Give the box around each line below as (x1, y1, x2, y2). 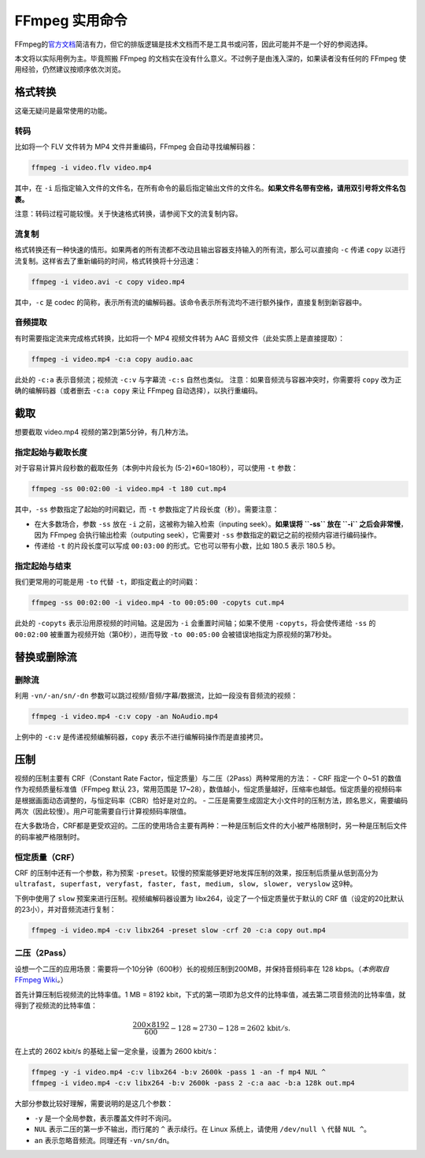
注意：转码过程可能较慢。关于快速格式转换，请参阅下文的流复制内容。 (14, 209, 242, 218)
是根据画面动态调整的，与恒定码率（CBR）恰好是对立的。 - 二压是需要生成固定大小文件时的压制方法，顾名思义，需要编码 (14, 795, 408, 805)
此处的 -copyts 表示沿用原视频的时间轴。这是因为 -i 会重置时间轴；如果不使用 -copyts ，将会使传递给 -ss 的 (14, 619, 376, 628)
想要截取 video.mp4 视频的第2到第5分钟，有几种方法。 (14, 427, 193, 437)
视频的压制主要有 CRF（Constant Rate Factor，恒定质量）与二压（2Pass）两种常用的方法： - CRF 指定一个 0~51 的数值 (14, 773, 402, 783)
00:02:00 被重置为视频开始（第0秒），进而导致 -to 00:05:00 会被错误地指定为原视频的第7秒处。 (14, 629, 336, 639)
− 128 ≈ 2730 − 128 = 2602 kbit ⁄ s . (170, 1023, 291, 1033)
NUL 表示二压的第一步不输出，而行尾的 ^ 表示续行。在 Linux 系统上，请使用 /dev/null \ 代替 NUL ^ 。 (34, 1124, 371, 1134)
